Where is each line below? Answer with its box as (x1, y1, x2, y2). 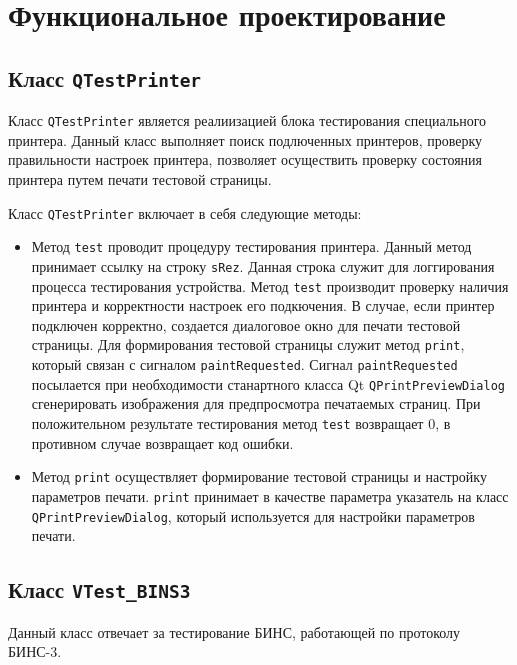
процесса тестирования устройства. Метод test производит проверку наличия (31, 275, 509, 296)
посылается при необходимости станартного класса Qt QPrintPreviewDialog (31, 373, 506, 394)
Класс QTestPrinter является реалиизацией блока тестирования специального (8, 110, 487, 131)
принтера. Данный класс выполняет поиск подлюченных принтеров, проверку (8, 129, 483, 150)
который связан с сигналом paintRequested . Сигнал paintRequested (31, 354, 458, 375)
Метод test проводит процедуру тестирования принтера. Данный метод (31, 236, 472, 257)
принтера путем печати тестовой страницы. (8, 169, 272, 189)
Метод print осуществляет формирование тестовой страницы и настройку (31, 466, 487, 487)
